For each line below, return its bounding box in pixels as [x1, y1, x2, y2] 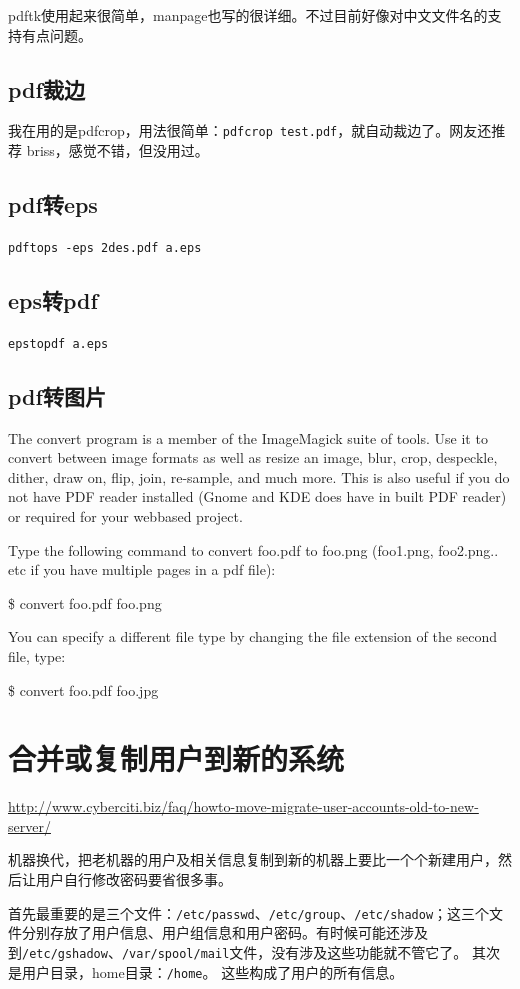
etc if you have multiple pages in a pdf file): [8, 559, 276, 580]
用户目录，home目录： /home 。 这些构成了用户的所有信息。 [21, 961, 404, 982]
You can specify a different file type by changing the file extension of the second [8, 626, 498, 647]
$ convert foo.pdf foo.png [8, 592, 162, 613]
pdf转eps [8, 189, 98, 220]
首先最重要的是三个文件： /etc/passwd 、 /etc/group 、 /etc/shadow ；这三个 [8, 902, 490, 923]
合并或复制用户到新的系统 [8, 738, 345, 779]
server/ [8, 815, 51, 836]
